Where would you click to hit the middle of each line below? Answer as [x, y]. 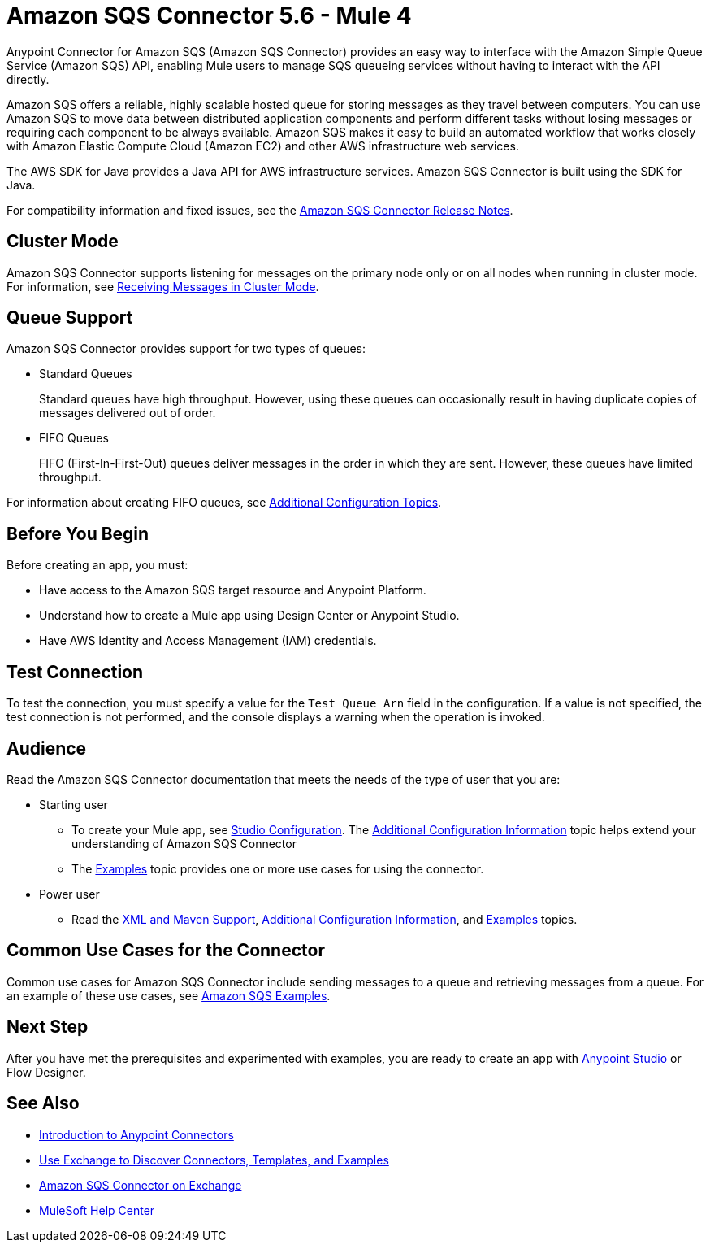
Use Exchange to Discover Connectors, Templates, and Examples [214, 1160]
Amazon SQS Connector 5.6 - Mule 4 [209, 15]
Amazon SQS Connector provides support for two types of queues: [186, 349]
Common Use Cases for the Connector [166, 951]
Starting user [74, 804]
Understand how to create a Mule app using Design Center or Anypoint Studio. [249, 616]
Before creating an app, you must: [97, 565]
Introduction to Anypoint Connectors [136, 1134]
